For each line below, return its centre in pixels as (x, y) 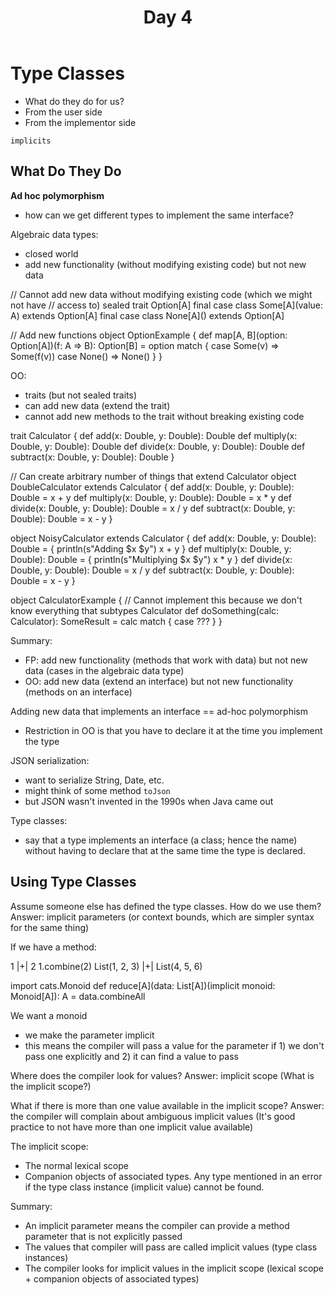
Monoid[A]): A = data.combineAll (78, 996)
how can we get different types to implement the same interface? (159, 215)
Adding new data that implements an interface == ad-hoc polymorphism (159, 711)
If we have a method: (53, 947)
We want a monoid (49, 1015)
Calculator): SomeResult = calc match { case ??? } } (116, 621)
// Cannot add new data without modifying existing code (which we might (161, 294)
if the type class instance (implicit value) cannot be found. (144, 1187)
